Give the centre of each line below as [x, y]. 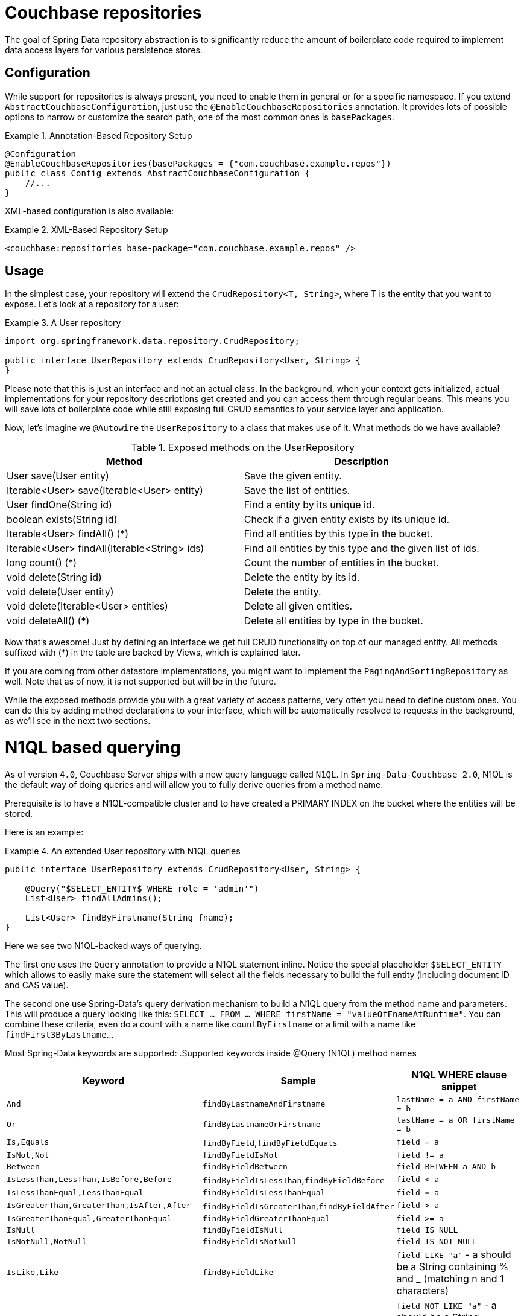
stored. [19, 813]
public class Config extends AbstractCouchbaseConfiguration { [157, 173]
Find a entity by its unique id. [309, 505]
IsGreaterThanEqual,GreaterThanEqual [89, 1218]
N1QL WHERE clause [459, 1074]
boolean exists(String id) [62, 519]
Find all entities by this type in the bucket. [338, 534]
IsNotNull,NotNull [47, 1241]
